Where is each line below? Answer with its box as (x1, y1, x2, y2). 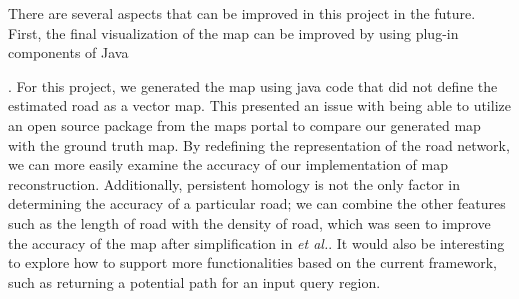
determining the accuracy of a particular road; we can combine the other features (8, 193, 506, 214)
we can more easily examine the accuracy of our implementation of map (8, 154, 448, 175)
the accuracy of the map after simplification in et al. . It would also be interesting (8, 232, 505, 253)
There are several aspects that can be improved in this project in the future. (8, 3, 476, 23)
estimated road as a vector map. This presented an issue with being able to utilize (8, 95, 511, 116)
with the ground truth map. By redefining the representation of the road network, (8, 134, 510, 155)
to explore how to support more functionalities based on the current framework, (8, 252, 497, 273)
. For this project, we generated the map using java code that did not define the (8, 75, 498, 96)
